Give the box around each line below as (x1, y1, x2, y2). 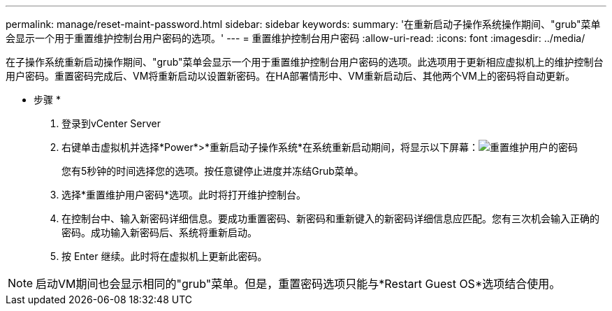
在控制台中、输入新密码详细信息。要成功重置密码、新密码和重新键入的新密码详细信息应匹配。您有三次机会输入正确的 (61, 212, 599, 224)
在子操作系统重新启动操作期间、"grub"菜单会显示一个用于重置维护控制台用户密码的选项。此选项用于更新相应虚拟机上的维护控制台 (6, 56, 604, 68)
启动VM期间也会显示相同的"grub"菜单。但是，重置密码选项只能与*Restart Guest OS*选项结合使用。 (36, 277, 561, 291)
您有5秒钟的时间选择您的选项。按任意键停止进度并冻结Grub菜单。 (61, 165, 364, 177)
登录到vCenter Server (61, 117, 161, 129)
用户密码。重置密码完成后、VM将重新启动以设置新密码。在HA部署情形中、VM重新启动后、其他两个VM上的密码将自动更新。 (6, 70, 575, 82)
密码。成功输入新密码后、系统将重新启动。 (61, 226, 257, 238)
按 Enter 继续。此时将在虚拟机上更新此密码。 (61, 250, 268, 262)
